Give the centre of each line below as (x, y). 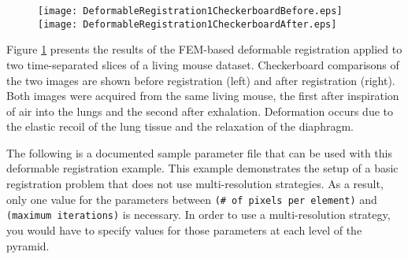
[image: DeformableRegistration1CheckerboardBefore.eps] (190, 11)
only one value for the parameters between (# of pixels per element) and (192, 199)
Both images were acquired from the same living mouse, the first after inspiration (203, 96)
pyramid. (28, 245)
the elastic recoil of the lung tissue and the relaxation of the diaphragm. (180, 126)
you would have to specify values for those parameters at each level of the (184, 229)
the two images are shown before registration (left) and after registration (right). (201, 80)
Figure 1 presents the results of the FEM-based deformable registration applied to (204, 49)
